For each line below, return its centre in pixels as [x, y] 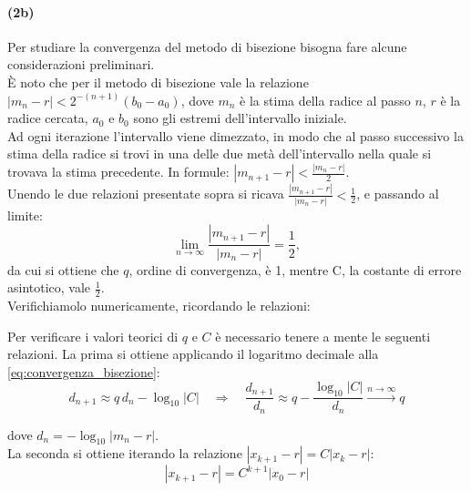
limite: [25, 215]
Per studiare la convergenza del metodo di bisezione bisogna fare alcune [207, 46]
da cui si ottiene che [63, 269]
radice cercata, [48, 118]
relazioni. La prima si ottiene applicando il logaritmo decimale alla [193, 354]
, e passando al [398, 194]
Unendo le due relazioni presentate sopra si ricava [146, 194]
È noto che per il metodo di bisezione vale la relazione [158, 82]
